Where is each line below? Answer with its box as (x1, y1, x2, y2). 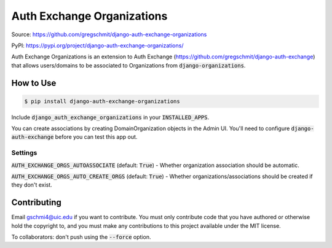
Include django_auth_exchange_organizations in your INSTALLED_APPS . (11, 114, 210, 121)
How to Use (11, 77, 57, 88)
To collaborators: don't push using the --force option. (11, 233, 151, 241)
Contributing (11, 197, 61, 208)
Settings (11, 149, 38, 157)
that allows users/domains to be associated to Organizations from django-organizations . (11, 61, 246, 69)
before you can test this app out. (55, 133, 138, 141)
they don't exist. (11, 181, 52, 188)
